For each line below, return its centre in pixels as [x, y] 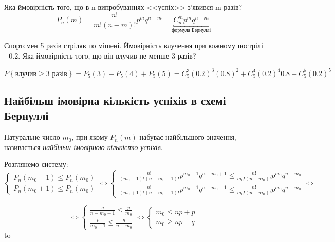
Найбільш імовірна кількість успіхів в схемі [115, 100]
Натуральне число [32, 137]
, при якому [90, 137]
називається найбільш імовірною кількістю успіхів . [83, 147]
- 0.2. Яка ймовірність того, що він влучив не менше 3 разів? [100, 55]
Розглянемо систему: [36, 164]
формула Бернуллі [191, 31]
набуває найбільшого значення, [188, 137]
